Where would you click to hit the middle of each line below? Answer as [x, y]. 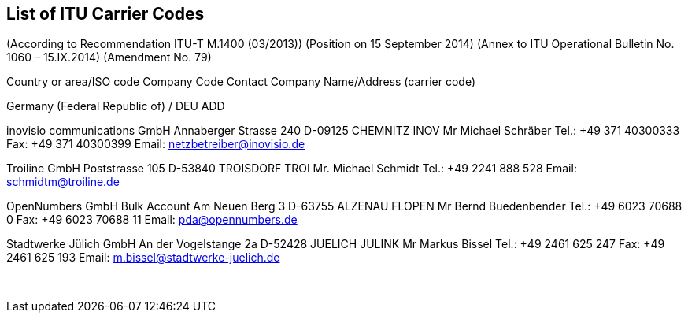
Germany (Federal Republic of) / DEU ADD [116, 106]
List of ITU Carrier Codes [105, 14]
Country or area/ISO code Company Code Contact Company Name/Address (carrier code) [241, 82]
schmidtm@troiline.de [63, 182]
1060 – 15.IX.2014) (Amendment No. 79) [109, 57]
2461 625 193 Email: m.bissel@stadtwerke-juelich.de [143, 258]
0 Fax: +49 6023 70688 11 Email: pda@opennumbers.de [152, 220]
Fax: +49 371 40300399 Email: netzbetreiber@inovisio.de [156, 144]
